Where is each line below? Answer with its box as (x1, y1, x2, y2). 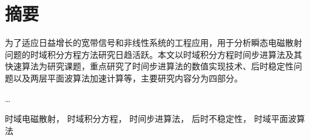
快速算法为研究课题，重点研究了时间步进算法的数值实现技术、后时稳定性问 (5, 60, 302, 72)
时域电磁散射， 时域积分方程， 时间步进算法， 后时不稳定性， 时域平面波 (5, 112, 297, 125)
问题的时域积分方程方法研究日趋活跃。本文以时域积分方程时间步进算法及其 (5, 48, 302, 60)
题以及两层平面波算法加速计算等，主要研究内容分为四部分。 (5, 71, 243, 84)
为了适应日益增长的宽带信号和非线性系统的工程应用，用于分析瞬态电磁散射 (5, 36, 302, 49)
